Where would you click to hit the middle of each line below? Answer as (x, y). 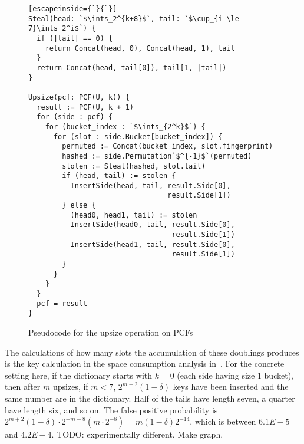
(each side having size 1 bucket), (235, 375)
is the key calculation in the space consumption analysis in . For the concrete (145, 364)
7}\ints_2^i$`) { (62, 29)
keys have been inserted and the (231, 387)
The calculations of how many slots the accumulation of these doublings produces (152, 352)
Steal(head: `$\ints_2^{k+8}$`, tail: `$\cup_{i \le (134, 19)
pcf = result (62, 303)
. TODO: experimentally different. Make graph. (137, 434)
